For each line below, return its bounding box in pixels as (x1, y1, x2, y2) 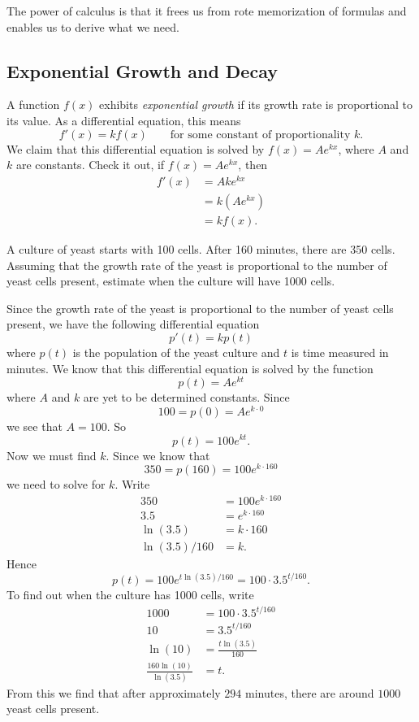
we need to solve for (6, 476, 106, 493)
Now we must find (6, 446, 97, 463)
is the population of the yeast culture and (72, 343, 280, 360)
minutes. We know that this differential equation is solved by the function (6, 359, 374, 376)
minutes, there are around (245, 684, 374, 701)
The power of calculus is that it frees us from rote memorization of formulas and (6, 2, 407, 19)
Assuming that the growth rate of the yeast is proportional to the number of (6, 256, 387, 273)
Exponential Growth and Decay (6, 58, 278, 83)
